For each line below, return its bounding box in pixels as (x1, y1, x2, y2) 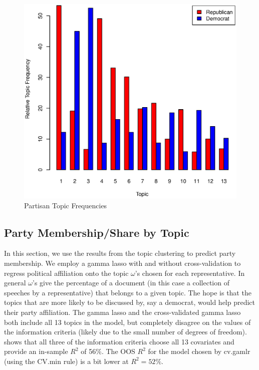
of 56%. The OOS (81, 346, 135, 356)
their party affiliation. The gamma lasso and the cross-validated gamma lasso (4, 306, 241, 317)
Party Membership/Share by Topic (4, 224, 189, 240)
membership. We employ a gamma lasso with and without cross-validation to (4, 257, 241, 268)
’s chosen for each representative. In (135, 267, 245, 278)
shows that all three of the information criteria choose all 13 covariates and (4, 336, 234, 346)
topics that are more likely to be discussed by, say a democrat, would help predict (4, 297, 255, 307)
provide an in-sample (4, 346, 68, 356)
